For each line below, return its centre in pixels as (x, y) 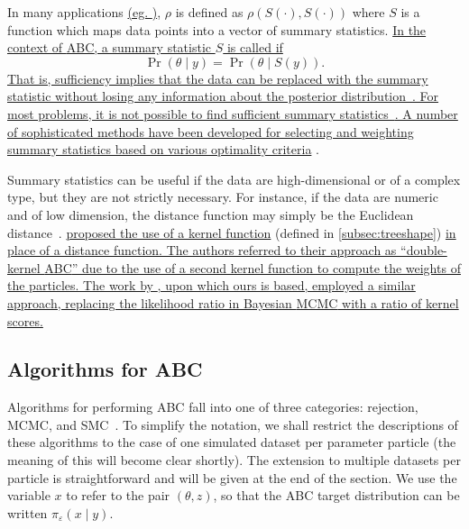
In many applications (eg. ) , (84, 12)
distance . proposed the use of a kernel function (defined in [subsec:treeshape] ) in (232, 232)
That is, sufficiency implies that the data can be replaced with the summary (218, 78)
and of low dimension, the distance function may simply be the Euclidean (211, 214)
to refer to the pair (118, 495)
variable (29, 495)
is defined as (209, 12)
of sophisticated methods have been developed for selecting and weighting (211, 131)
